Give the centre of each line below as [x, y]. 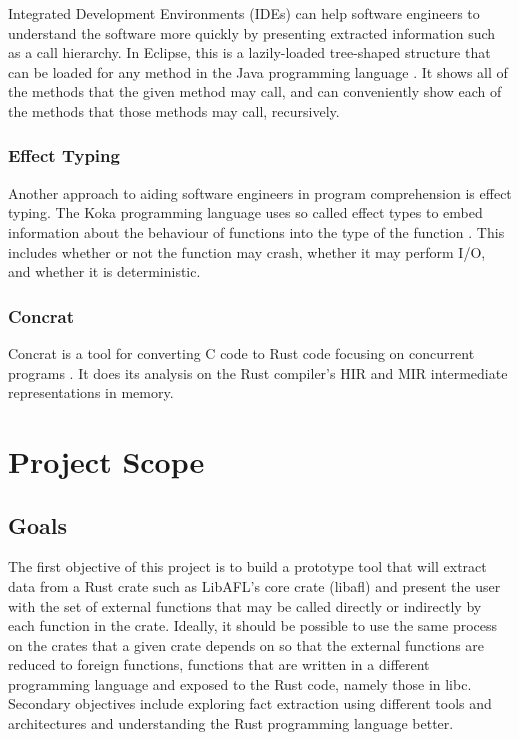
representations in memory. [91, 392]
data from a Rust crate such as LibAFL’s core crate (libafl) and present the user [254, 585]
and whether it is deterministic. [104, 271]
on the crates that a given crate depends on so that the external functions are [246, 644]
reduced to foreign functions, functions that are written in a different [219, 664]
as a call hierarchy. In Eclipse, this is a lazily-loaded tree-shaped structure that [249, 52]
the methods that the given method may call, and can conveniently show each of [255, 91]
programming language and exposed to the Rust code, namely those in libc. [240, 683]
